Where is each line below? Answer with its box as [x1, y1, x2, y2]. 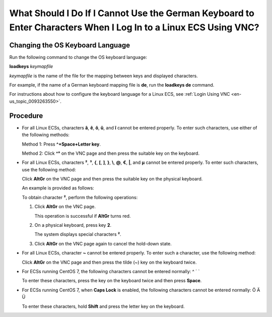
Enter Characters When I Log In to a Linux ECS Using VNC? [9, 22, 259, 33]
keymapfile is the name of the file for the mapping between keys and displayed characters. [9, 73, 198, 79]
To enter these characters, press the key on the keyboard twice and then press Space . [22, 278, 202, 284]
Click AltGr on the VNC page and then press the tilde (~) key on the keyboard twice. [22, 259, 197, 265]
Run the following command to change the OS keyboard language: [9, 54, 147, 60]
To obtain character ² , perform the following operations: [22, 194, 138, 200]
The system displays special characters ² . [34, 231, 121, 237]
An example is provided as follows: [22, 185, 94, 191]
